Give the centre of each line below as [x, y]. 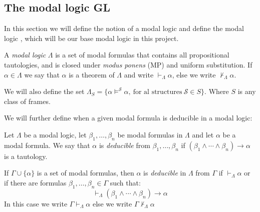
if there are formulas [35, 182]
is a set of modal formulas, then [85, 173]
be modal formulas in [150, 134]
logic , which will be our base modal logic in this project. [91, 38]
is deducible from [124, 145]
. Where [217, 91]
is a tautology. [26, 156]
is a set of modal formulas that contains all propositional [142, 55]
